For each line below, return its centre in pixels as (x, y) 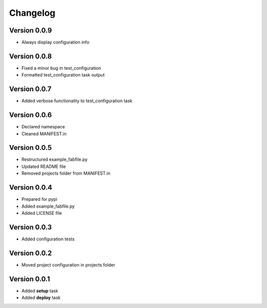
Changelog (32, 13)
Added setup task (40, 291)
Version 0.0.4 (31, 188)
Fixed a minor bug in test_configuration (61, 68)
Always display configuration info (55, 42)
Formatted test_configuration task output (63, 75)
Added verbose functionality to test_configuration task (77, 101)
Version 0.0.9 (30, 30)
